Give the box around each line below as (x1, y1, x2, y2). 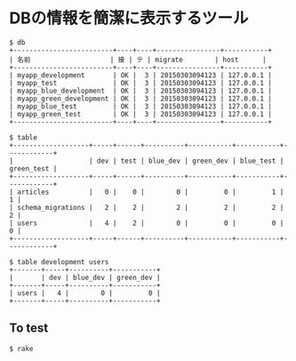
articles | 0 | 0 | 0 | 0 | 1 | (17, 188, 284, 197)
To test (9, 321, 49, 336)
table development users (17, 257, 109, 267)
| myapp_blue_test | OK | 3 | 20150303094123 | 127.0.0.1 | (9, 101, 273, 111)
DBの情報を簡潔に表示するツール (9, 8, 249, 28)
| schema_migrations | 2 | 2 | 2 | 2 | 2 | (9, 203, 284, 212)
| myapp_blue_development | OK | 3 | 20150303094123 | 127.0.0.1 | (9, 86, 273, 95)
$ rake (9, 344, 34, 353)
